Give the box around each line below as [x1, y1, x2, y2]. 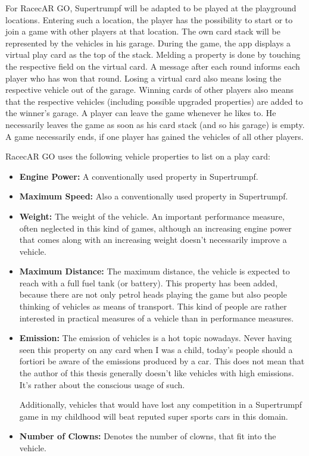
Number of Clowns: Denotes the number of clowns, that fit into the [19, 430, 276, 442]
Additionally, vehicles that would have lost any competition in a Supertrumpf [19, 398, 302, 411]
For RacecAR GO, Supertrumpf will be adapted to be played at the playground [5, 2, 296, 14]
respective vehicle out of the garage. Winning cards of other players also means [5, 83, 294, 96]
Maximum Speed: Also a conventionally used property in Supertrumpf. [19, 190, 288, 202]
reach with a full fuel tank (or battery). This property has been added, [19, 276, 278, 289]
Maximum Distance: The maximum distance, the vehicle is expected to [19, 265, 290, 277]
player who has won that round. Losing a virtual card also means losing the [5, 71, 282, 84]
